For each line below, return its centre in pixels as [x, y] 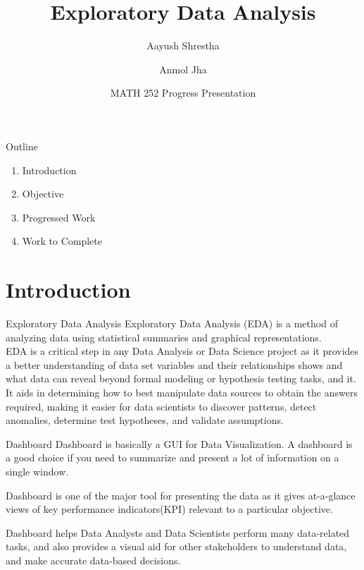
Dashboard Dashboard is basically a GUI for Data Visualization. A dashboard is [179, 443]
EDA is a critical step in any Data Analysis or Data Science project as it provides [182, 351]
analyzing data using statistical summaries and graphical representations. [164, 337]
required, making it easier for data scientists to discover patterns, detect [161, 406]
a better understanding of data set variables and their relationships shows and [174, 364]
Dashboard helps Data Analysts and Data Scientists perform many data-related [178, 532]
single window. [37, 471]
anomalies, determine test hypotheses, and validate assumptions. [145, 420]
